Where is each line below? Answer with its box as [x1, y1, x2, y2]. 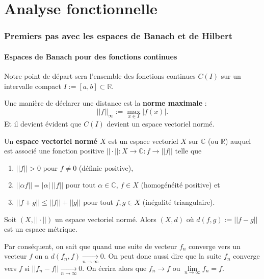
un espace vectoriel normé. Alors [55, 213, 156, 224]
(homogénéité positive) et [141, 179, 220, 190]
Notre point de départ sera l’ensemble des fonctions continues [4, 71, 196, 81]
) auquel [225, 135, 251, 146]
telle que [175, 145, 202, 156]
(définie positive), [78, 162, 134, 173]
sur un [221, 71, 241, 81]
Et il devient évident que [4, 118, 82, 129]
